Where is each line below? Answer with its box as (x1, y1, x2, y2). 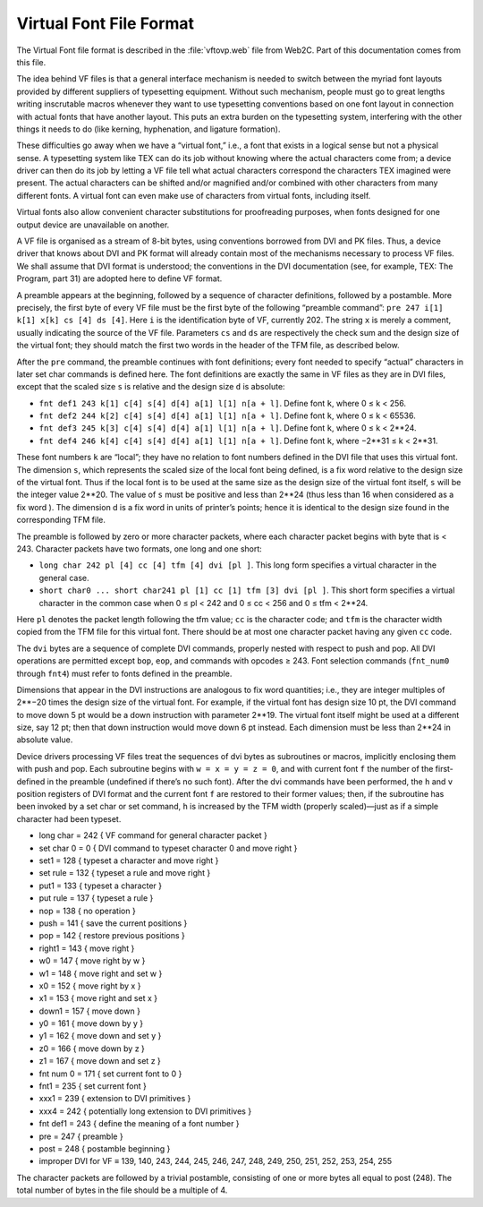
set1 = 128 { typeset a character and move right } (38, 855, 219, 866)
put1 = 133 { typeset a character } (38, 880, 163, 891)
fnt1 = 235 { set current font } (38, 1081, 147, 1091)
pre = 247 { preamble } (38, 1131, 124, 1142)
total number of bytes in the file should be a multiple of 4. (16, 1185, 228, 1195)
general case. (38, 572, 89, 583)
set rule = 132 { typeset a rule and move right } (38, 868, 211, 878)
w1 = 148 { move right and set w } (38, 968, 163, 979)
